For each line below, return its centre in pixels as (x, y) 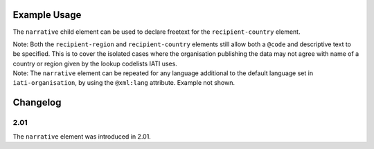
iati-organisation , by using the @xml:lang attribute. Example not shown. (124, 83)
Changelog (37, 102)
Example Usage (47, 15)
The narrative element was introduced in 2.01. (82, 136)
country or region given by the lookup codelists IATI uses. (95, 63)
